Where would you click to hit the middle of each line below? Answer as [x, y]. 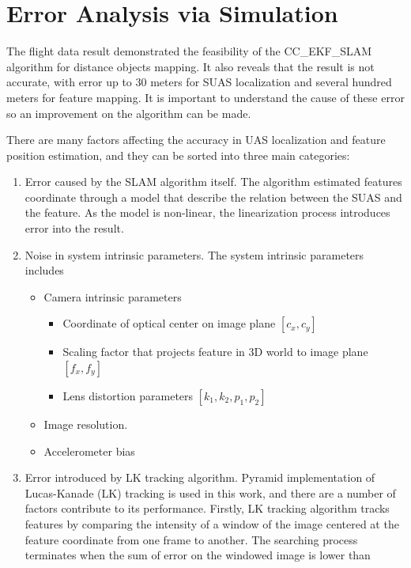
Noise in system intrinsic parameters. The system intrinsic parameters [194, 254]
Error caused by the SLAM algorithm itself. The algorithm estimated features [213, 182]
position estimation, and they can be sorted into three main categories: [178, 155]
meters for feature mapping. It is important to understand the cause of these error [205, 97]
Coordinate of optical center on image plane [169, 323]
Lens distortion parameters [128, 396]
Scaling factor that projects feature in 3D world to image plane [215, 352]
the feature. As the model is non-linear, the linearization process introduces [207, 212]
